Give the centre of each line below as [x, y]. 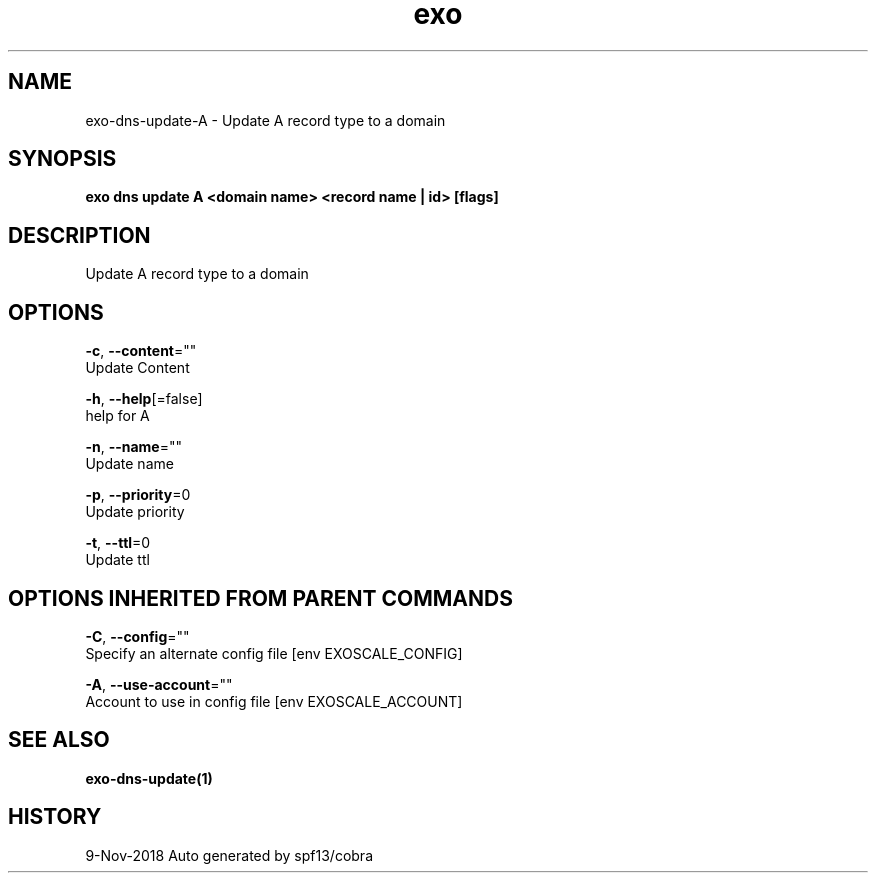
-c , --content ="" [141, 351]
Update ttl [117, 560]
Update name [129, 464]
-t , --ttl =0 [118, 543]
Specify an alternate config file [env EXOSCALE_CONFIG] [274, 653]
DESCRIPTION [79, 235]
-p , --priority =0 [138, 495]
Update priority [135, 512]
